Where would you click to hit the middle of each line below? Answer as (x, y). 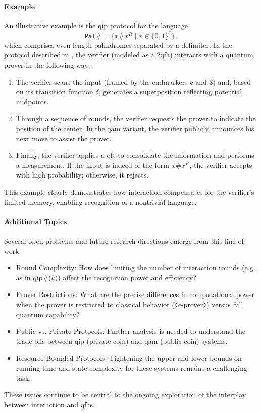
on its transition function (55, 92)
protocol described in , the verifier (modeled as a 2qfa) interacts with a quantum (129, 55)
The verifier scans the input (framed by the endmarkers (102, 81)
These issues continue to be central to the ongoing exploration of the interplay (125, 395)
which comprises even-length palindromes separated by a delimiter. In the (118, 45)
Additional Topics (36, 221)
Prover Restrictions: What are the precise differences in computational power (135, 294)
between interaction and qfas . (49, 404)
